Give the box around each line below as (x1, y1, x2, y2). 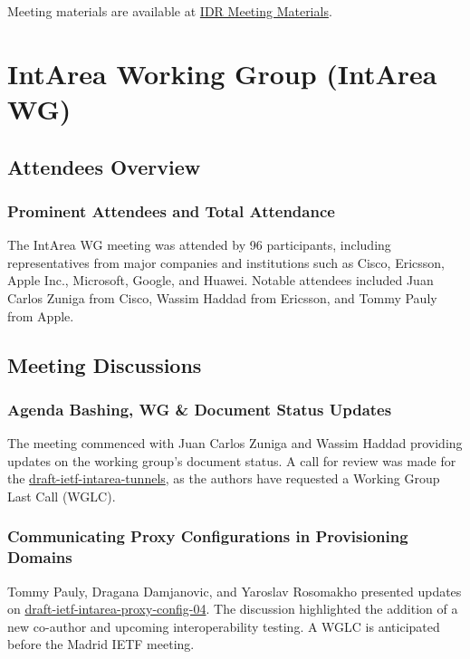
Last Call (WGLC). (7, 486, 116, 505)
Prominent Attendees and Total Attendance (7, 199, 335, 222)
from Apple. (7, 306, 74, 325)
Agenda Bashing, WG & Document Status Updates (7, 397, 392, 420)
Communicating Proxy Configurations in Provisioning (7, 525, 408, 548)
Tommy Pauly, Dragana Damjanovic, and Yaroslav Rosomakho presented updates (7, 581, 462, 600)
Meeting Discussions (7, 350, 202, 378)
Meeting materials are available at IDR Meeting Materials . (7, 2, 332, 20)
